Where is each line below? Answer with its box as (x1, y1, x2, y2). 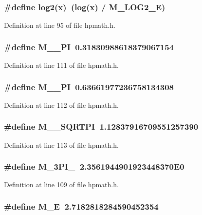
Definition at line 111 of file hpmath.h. (4, 60, 119, 70)
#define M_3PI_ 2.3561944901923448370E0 (4, 160, 184, 173)
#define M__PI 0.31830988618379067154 (4, 40, 174, 53)
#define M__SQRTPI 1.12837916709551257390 (4, 120, 199, 133)
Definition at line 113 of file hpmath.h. (4, 139, 119, 150)
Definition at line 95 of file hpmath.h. (4, 20, 115, 30)
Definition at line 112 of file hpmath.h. (4, 99, 119, 110)
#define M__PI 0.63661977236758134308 (4, 80, 174, 93)
